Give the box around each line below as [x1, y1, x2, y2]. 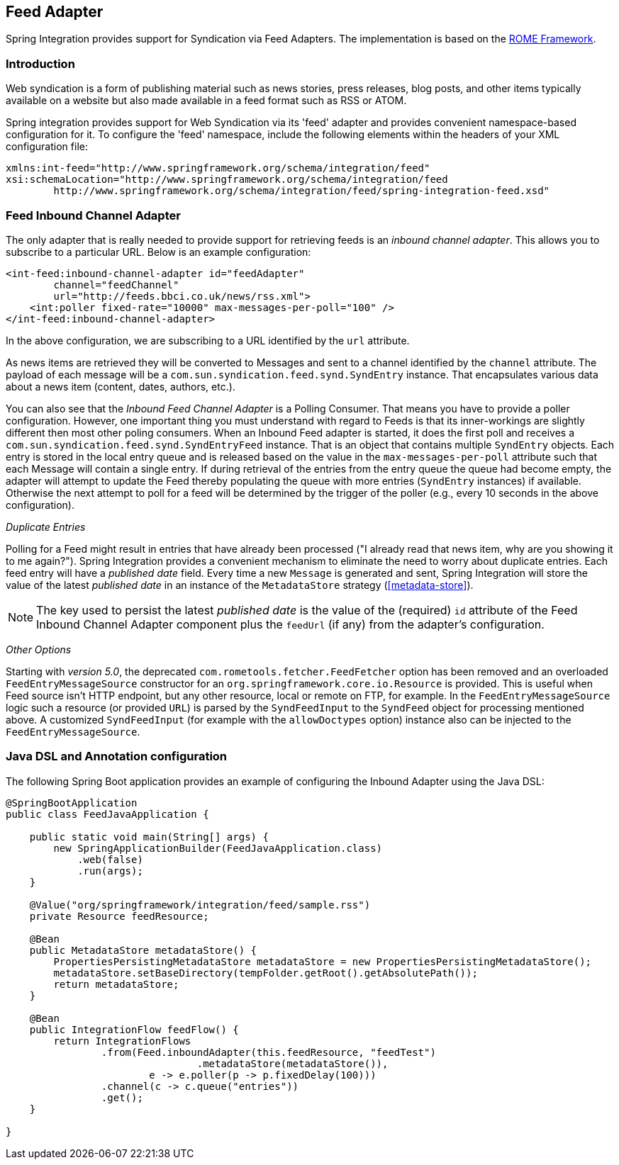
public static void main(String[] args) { [29, 831, 269, 843]
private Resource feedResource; [29, 910, 209, 922]
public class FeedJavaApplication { [6, 808, 209, 820]
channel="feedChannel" [53, 278, 179, 291]
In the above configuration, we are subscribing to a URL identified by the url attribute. [6, 334, 410, 347]
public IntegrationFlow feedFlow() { [29, 1023, 239, 1035]
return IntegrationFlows [53, 1035, 191, 1047]
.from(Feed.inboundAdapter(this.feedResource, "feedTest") [101, 1046, 436, 1058]
